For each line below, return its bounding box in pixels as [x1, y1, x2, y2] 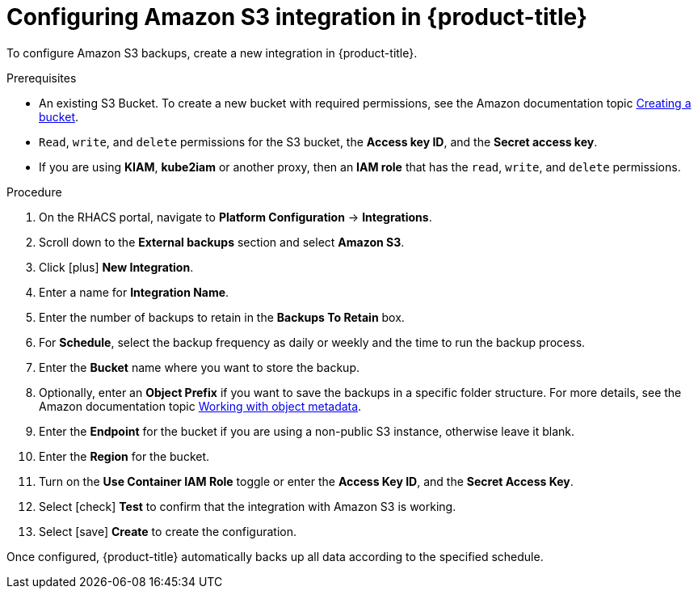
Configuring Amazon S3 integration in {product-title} [6, 3, 587, 31]
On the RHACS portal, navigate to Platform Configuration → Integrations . [39, 209, 432, 224]
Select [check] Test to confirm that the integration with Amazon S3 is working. [39, 499, 456, 513]
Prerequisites [6, 70, 77, 85]
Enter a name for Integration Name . [39, 285, 229, 299]
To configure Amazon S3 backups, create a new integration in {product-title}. [6, 45, 418, 60]
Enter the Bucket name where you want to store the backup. [39, 360, 360, 374]
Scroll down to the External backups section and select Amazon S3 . [39, 234, 405, 249]
